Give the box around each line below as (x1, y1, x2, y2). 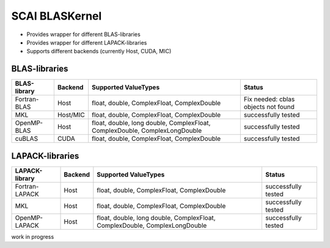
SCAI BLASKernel (11, 9, 102, 23)
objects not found (243, 103, 295, 111)
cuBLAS (15, 135, 38, 143)
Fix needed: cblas (243, 95, 295, 103)
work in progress (11, 233, 54, 240)
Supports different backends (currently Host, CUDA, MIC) (26, 48, 172, 55)
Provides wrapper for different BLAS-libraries (26, 31, 141, 38)
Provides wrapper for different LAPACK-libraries (26, 39, 147, 46)
